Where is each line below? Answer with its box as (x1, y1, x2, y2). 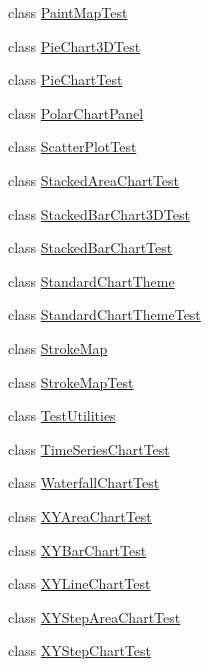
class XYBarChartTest (8, 539, 147, 560)
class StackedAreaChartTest (8, 169, 180, 190)
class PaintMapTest (8, 2, 128, 22)
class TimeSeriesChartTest (8, 438, 170, 459)
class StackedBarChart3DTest (8, 203, 190, 224)
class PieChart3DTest (8, 35, 141, 56)
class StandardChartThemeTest (8, 304, 201, 325)
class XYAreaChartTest (8, 505, 152, 526)
